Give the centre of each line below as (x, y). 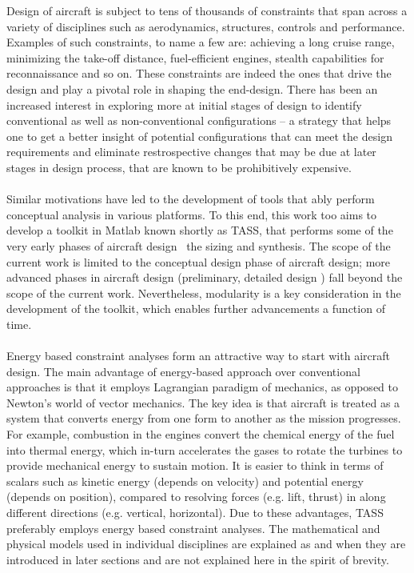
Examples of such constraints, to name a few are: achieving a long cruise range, (201, 42)
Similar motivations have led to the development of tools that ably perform (191, 199)
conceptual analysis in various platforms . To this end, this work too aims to (192, 214)
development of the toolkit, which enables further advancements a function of (196, 309)
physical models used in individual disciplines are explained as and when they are (206, 544)
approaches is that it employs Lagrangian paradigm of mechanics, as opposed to (202, 387)
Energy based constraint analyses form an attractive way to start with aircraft (198, 356)
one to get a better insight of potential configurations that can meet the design (199, 136)
